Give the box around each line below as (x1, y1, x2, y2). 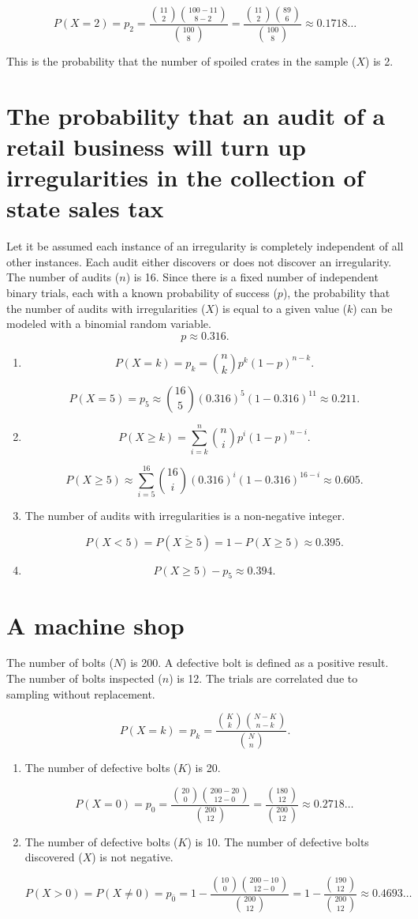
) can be (353, 299, 393, 316)
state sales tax (6, 192, 164, 224)
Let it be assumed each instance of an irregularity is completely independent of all (6, 238, 404, 254)
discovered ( (24, 849, 83, 865)
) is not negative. (91, 849, 174, 865)
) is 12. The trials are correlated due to (169, 670, 358, 687)
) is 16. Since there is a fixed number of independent (125, 269, 379, 285)
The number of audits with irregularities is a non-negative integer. (24, 507, 345, 523)
